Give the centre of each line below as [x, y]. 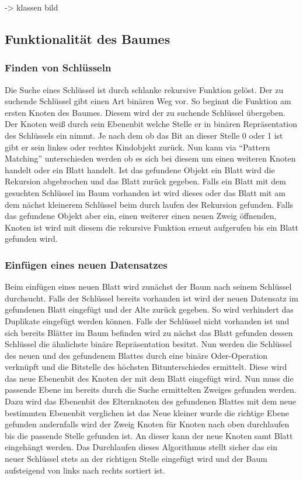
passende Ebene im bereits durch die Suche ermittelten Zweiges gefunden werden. [151, 390]
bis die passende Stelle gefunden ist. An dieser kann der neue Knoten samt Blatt [149, 435]
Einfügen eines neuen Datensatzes [86, 264]
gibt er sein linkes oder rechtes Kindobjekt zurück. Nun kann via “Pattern [137, 147]
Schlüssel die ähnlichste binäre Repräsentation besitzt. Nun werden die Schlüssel [149, 344]
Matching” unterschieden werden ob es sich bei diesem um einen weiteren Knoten [150, 158]
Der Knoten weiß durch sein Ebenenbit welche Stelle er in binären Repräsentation [151, 124]
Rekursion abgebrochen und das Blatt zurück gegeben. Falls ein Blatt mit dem [145, 181]
